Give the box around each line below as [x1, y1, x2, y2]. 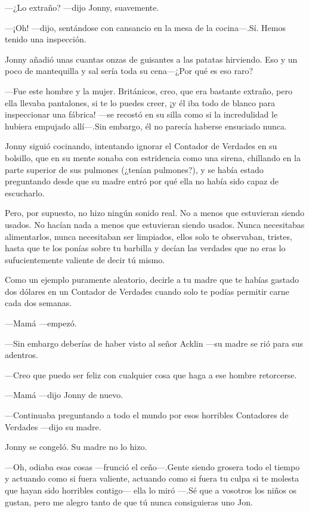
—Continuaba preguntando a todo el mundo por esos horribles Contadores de [5, 409, 289, 421]
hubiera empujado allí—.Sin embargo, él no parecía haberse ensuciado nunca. [5, 119, 287, 132]
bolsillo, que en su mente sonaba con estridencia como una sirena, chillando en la [5, 151, 301, 164]
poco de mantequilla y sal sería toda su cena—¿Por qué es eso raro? [5, 64, 254, 77]
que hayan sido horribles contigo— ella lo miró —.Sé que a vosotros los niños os [5, 484, 297, 496]
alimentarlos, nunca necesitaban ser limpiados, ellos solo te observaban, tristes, [5, 230, 292, 242]
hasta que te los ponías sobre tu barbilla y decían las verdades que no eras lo [5, 242, 286, 254]
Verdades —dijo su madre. [5, 420, 101, 433]
